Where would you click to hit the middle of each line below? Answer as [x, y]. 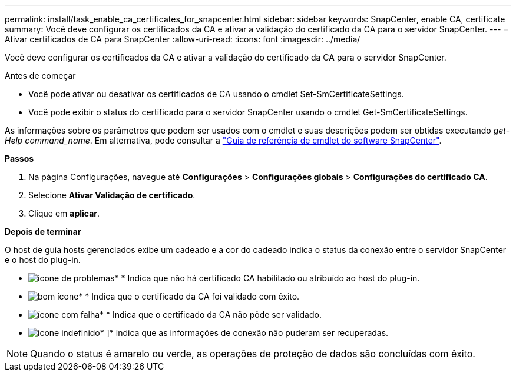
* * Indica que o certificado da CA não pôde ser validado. [211, 315]
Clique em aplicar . [64, 213]
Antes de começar [40, 76]
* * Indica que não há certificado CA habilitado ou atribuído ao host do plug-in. [267, 278]
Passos [19, 159]
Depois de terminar [43, 232]
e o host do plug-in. [43, 260]
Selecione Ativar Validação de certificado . [112, 195]
